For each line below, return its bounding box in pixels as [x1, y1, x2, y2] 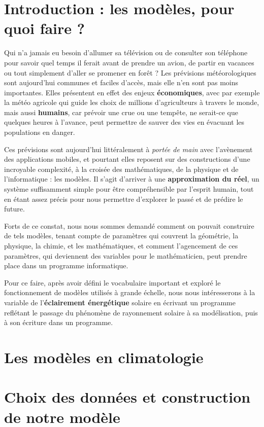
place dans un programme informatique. [4, 260, 128, 271]
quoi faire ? [4, 18, 85, 39]
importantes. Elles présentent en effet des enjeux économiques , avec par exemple [4, 87, 260, 97]
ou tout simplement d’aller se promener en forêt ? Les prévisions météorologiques [4, 67, 256, 78]
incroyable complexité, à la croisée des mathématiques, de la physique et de [4, 163, 239, 174]
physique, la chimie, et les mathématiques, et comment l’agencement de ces [4, 240, 238, 251]
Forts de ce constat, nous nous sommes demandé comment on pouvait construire [4, 220, 254, 231]
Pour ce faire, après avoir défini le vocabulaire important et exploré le [4, 277, 221, 288]
